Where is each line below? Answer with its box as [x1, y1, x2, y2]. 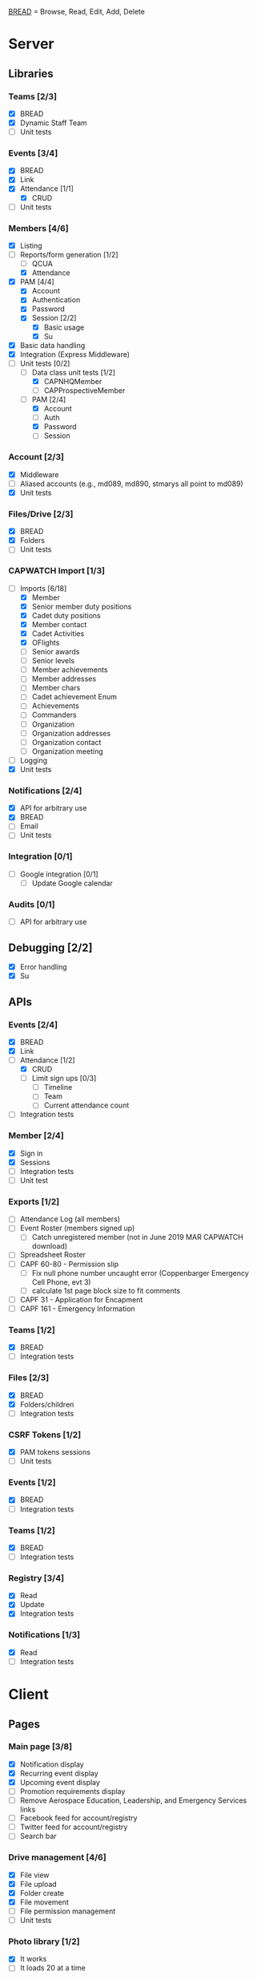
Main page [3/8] [8, 1741, 73, 1752]
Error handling [19, 962, 67, 972]
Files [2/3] [8, 1372, 50, 1383]
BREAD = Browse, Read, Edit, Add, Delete [8, 7, 146, 16]
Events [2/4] [8, 1018, 58, 1030]
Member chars [31, 683, 81, 693]
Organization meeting [31, 746, 104, 756]
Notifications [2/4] [8, 785, 82, 796]
